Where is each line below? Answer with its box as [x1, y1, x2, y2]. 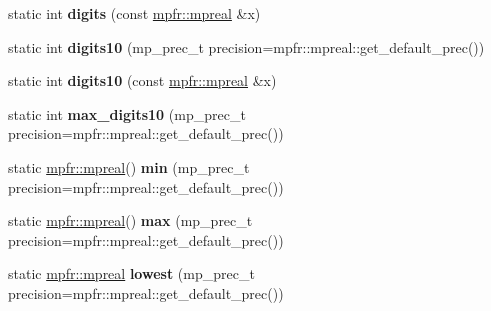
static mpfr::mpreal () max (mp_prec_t [8, 210, 253, 231]
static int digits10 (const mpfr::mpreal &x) [8, 70, 277, 91]
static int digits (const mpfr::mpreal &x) [8, 3, 261, 23]
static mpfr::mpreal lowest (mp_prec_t [8, 263, 255, 284]
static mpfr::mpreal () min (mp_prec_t [8, 156, 250, 177]
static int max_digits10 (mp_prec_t [8, 103, 246, 124]
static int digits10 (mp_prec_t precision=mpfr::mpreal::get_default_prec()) [8, 36, 485, 57]
